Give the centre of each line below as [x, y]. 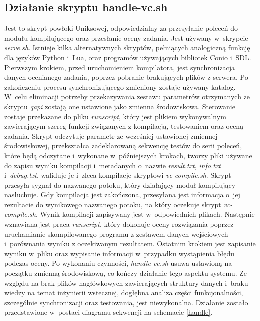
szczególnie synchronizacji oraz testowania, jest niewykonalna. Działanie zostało [126, 302]
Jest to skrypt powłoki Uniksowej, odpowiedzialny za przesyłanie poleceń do [121, 28]
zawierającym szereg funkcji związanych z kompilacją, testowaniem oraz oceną [124, 126]
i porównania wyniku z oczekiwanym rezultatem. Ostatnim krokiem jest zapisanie [130, 244]
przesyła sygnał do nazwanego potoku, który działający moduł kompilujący [120, 185]
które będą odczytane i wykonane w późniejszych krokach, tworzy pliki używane [128, 155]
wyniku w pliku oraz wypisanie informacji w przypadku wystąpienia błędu [119, 253]
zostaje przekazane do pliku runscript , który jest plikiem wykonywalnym [115, 116]
